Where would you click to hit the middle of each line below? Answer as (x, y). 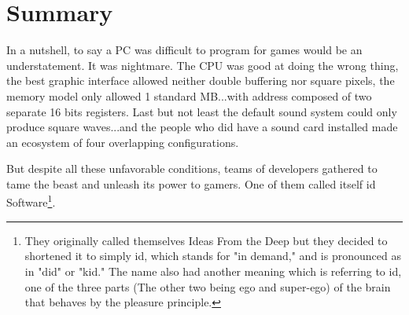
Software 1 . (31, 201)
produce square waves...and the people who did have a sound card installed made (202, 127)
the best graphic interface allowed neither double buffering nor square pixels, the (201, 81)
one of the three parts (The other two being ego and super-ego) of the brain (208, 286)
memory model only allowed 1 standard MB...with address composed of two (189, 95)
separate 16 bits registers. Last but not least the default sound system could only (202, 111)
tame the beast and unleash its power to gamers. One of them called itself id (191, 183)
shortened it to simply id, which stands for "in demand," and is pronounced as (213, 256)
